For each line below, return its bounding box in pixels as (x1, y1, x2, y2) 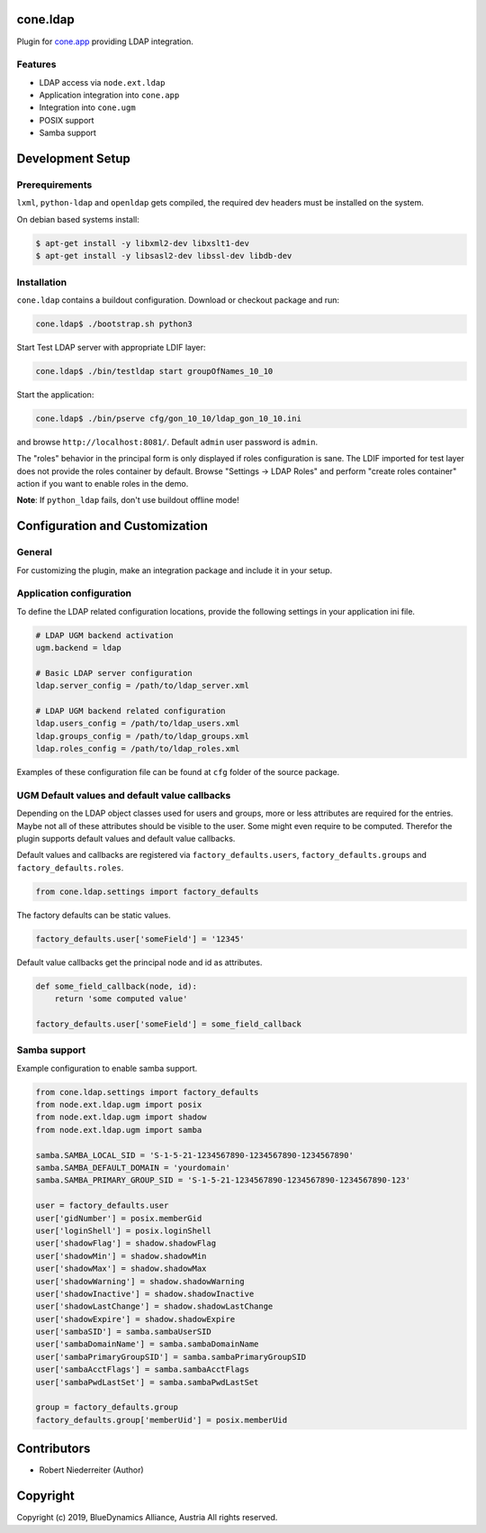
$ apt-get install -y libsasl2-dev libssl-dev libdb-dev (35, 251, 292, 261)
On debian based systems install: (16, 214, 139, 224)
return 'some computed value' (54, 994, 188, 1004)
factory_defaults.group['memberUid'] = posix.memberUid (35, 1415, 288, 1425)
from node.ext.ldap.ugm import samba (35, 1125, 202, 1135)
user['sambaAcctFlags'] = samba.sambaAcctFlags (35, 1364, 249, 1374)
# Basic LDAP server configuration (35, 668, 193, 678)
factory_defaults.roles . (16, 862, 124, 873)
